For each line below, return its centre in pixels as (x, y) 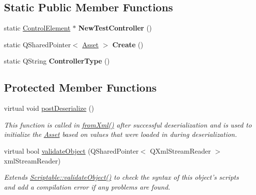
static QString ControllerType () (57, 61)
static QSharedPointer (37, 44)
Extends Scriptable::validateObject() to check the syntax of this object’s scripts (121, 177)
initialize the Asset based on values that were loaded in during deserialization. (121, 134)
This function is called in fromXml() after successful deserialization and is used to (128, 124)
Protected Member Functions (80, 87)
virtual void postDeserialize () (49, 108)
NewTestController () (115, 28)
